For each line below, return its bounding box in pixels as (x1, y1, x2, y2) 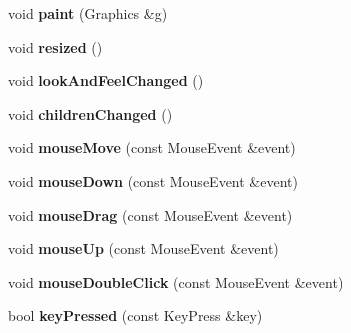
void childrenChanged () (8, 103, 173, 124)
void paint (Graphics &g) (8, 3, 168, 23)
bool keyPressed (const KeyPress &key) (8, 305, 263, 326)
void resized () (8, 36, 103, 57)
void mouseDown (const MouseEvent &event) (8, 170, 298, 191)
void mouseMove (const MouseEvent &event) (8, 137, 296, 158)
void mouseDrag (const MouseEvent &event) (8, 204, 293, 225)
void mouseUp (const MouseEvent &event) (8, 238, 279, 259)
